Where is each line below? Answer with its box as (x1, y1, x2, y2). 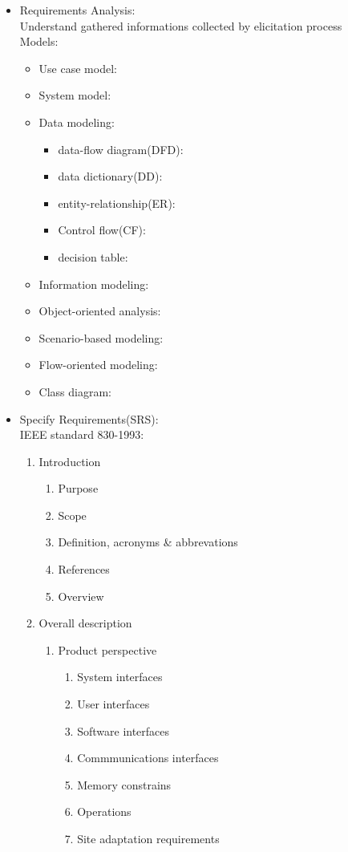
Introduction (38, 452, 101, 469)
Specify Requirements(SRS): (19, 410, 159, 427)
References (58, 561, 110, 578)
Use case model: (38, 59, 117, 76)
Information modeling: (38, 275, 149, 292)
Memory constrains (77, 776, 172, 793)
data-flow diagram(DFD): (58, 140, 184, 157)
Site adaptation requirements (77, 830, 220, 846)
